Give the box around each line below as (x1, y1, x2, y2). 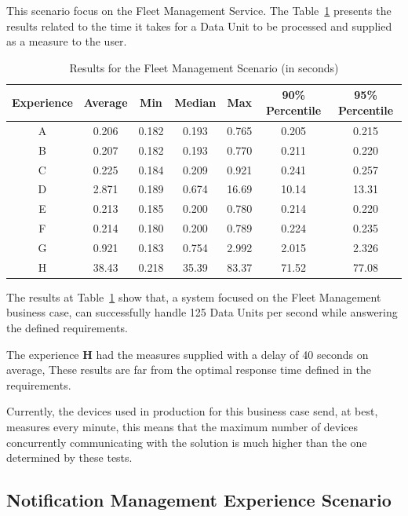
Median (174, 94, 217, 111)
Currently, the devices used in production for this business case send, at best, (6, 403, 378, 419)
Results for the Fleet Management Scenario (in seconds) (69, 59, 339, 75)
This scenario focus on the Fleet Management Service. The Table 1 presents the (6, 2, 392, 18)
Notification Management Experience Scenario (6, 488, 392, 512)
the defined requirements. (6, 320, 128, 335)
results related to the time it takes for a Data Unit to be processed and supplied (6, 17, 392, 34)
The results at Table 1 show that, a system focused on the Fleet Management (6, 288, 381, 305)
